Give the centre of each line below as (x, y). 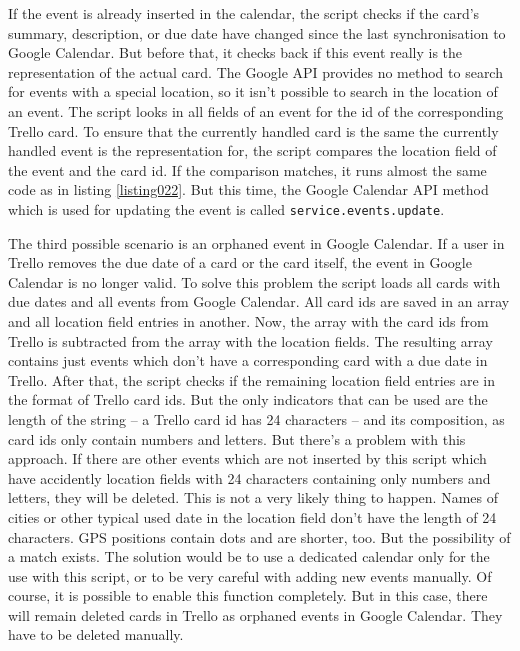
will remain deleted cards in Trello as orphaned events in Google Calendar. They (255, 614)
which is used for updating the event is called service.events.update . (226, 208)
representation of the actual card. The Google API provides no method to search (255, 71)
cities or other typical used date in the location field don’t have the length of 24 (252, 516)
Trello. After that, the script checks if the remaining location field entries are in (251, 379)
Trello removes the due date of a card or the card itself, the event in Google (240, 262)
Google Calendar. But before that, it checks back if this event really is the (235, 52)
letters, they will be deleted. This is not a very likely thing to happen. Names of (253, 497)
